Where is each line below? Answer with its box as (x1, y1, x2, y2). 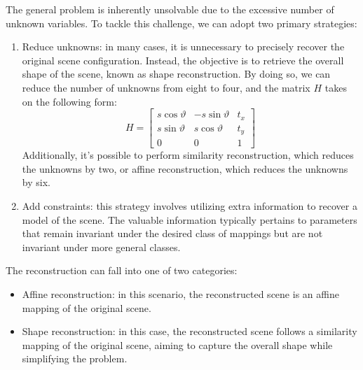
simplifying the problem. (22, 351, 128, 366)
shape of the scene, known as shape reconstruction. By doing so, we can (22, 66, 331, 81)
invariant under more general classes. (22, 239, 181, 254)
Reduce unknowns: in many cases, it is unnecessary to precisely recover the (22, 39, 345, 54)
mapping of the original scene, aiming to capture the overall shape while (22, 337, 333, 352)
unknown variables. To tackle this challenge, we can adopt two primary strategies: (6, 15, 357, 30)
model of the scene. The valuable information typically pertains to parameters (22, 212, 357, 227)
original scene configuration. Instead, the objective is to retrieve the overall (22, 52, 344, 67)
